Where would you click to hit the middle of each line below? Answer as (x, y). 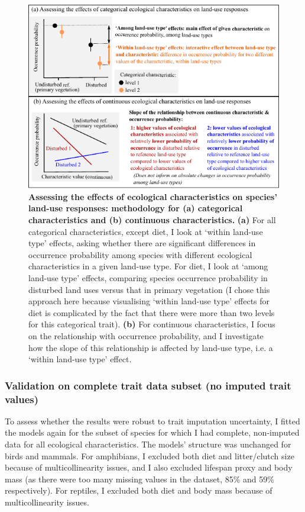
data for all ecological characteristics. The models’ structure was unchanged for (148, 444)
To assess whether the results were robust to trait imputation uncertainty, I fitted (152, 421)
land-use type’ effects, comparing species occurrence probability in (148, 277)
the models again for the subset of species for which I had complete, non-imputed (152, 432)
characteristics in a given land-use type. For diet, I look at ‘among (148, 266)
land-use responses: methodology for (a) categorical (136, 208)
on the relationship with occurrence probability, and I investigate (146, 335)
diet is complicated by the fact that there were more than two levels (152, 312)
